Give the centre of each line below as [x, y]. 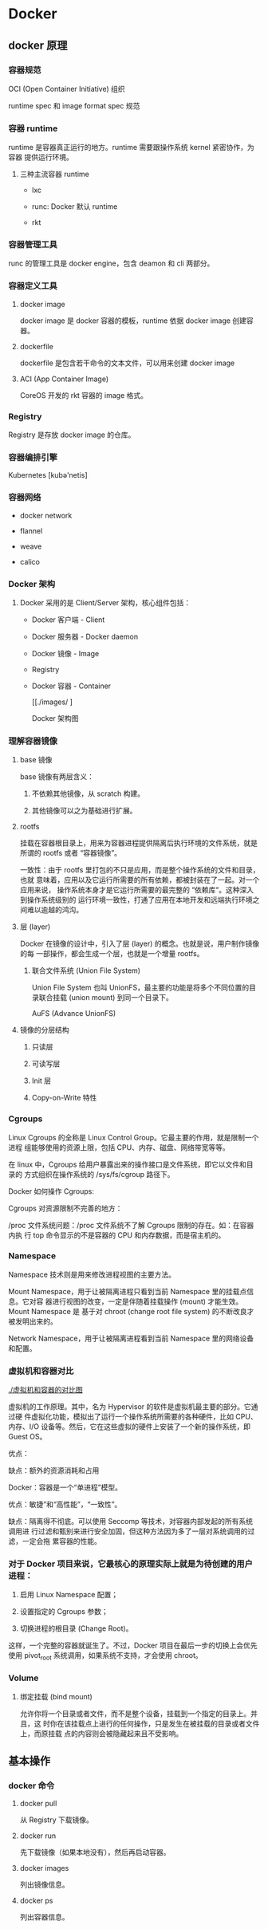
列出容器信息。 [44, 1917]
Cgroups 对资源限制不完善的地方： [65, 1208]
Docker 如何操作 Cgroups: [51, 1191]
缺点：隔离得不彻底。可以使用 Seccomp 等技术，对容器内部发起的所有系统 [131, 1522]
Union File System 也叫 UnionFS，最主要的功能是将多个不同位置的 [140, 988]
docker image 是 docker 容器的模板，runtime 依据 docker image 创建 [133, 321]
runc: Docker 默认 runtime [75, 207]
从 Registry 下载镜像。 [56, 1820]
